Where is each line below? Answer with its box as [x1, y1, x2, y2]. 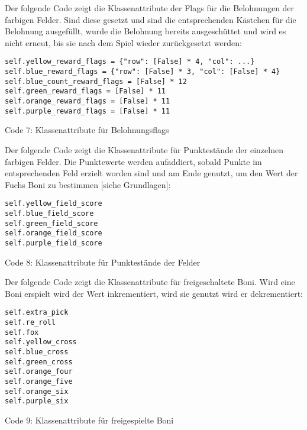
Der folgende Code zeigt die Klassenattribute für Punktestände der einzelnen [5, 143, 283, 156]
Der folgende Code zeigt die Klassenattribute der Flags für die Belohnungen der [5, 2, 295, 14]
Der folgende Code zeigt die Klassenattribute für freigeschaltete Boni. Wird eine [5, 276, 295, 288]
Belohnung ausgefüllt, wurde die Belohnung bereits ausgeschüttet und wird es [5, 25, 286, 37]
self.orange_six [5, 387, 69, 396]
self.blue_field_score [5, 209, 94, 218]
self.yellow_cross [5, 338, 77, 347]
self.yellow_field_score [5, 199, 102, 208]
